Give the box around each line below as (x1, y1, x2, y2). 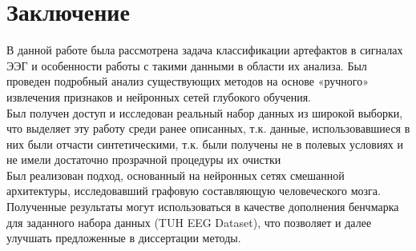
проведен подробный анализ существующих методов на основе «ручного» (6, 73, 370, 90)
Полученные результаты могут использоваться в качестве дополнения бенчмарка (6, 198, 399, 215)
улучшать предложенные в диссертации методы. (6, 229, 241, 246)
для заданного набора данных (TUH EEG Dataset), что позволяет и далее (6, 213, 372, 230)
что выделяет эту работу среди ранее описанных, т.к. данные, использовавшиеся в (6, 120, 410, 137)
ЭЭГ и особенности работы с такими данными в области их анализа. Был (6, 57, 367, 74)
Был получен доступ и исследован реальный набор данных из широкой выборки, (6, 104, 403, 121)
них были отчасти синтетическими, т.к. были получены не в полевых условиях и (6, 135, 404, 152)
